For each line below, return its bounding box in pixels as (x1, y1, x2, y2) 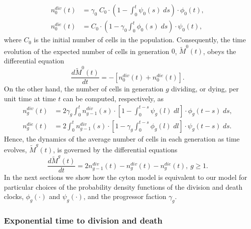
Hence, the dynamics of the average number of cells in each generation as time (4, 133, 240, 143)
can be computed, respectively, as (63, 93, 164, 103)
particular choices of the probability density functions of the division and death (4, 181, 243, 192)
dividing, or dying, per (171, 84, 239, 94)
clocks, (4, 191, 24, 201)
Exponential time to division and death (4, 214, 163, 227)
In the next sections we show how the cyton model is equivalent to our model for (4, 172, 247, 182)
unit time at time (4, 93, 56, 103)
